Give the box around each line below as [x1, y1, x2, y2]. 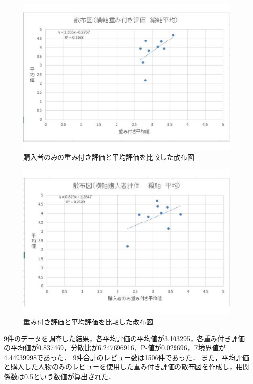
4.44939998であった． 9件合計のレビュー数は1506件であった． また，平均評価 [4, 352, 249, 362]
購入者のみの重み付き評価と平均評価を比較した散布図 [23, 152, 194, 162]
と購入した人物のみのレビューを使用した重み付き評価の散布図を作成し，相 [4, 362, 243, 372]
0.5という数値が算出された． [24, 371, 115, 382]
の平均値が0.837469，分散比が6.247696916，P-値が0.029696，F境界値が [4, 343, 226, 353]
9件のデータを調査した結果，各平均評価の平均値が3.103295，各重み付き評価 [4, 333, 245, 343]
